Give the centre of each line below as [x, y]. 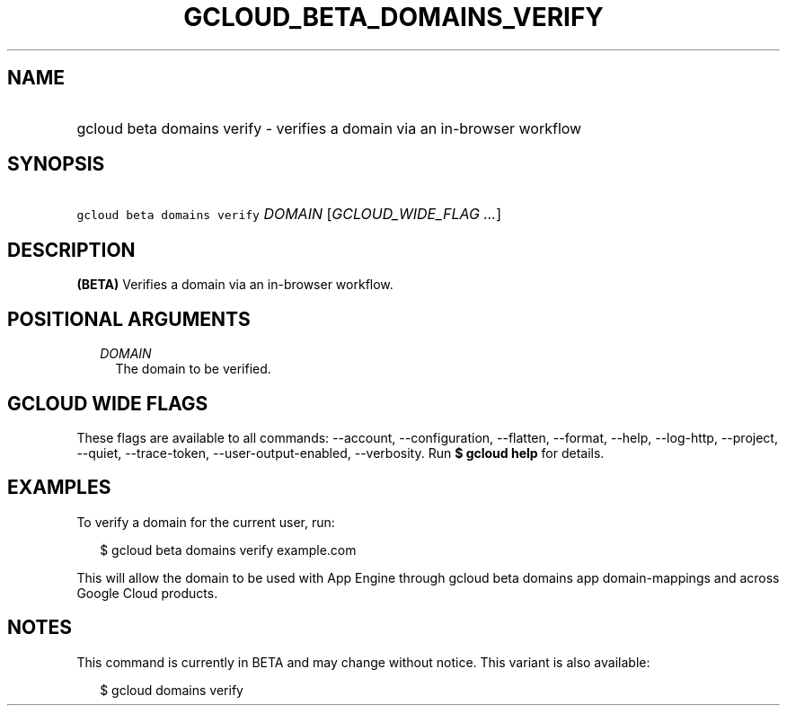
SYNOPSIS [56, 164]
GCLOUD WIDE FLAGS [108, 403]
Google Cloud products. [147, 593]
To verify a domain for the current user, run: [206, 522]
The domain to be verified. [193, 369]
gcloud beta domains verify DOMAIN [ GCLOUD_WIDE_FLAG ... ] [289, 214]
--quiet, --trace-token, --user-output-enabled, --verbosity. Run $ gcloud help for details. [340, 453]
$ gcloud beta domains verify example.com [228, 550]
